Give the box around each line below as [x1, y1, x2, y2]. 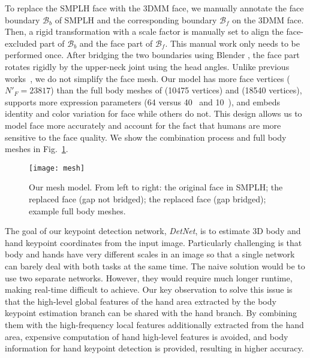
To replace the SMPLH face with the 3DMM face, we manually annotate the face [5, 2, 304, 14]
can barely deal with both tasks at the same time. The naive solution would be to [5, 259, 305, 272]
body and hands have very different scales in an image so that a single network [5, 248, 295, 260]
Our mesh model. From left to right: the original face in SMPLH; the [29, 181, 283, 193]
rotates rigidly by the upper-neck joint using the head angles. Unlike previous [5, 60, 290, 72]
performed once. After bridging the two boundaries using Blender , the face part [5, 48, 300, 61]
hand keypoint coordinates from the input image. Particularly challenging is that [5, 236, 302, 248]
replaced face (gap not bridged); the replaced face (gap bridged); [29, 192, 266, 205]
